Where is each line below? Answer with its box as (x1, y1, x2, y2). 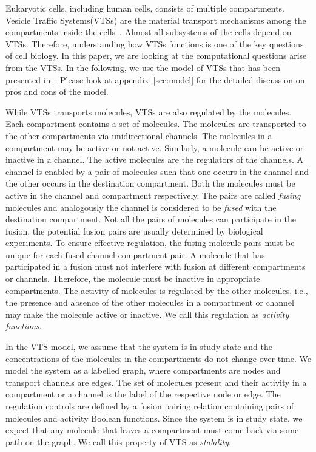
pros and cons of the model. (5, 85, 109, 98)
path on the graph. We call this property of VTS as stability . (5, 435, 231, 448)
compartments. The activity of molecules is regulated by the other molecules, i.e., (5, 284, 308, 296)
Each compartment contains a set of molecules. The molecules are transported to (5, 117, 306, 130)
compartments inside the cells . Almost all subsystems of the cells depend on (5, 26, 292, 38)
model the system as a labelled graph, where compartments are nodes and (5, 364, 281, 377)
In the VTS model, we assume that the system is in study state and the (5, 340, 272, 353)
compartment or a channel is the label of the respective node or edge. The (5, 388, 281, 400)
